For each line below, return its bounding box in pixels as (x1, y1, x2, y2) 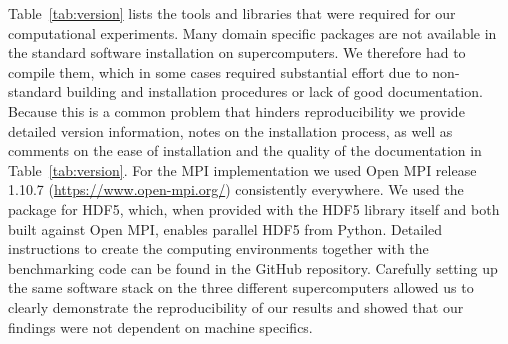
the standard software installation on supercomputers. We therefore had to (8, 42, 466, 63)
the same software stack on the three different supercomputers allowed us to (8, 277, 474, 298)
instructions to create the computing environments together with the (8, 238, 429, 259)
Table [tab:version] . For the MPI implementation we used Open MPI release (8, 159, 477, 180)
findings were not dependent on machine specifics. (8, 316, 313, 337)
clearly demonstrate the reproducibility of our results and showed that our (8, 296, 464, 317)
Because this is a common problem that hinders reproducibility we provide (8, 100, 465, 121)
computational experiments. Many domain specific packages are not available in (8, 22, 497, 43)
